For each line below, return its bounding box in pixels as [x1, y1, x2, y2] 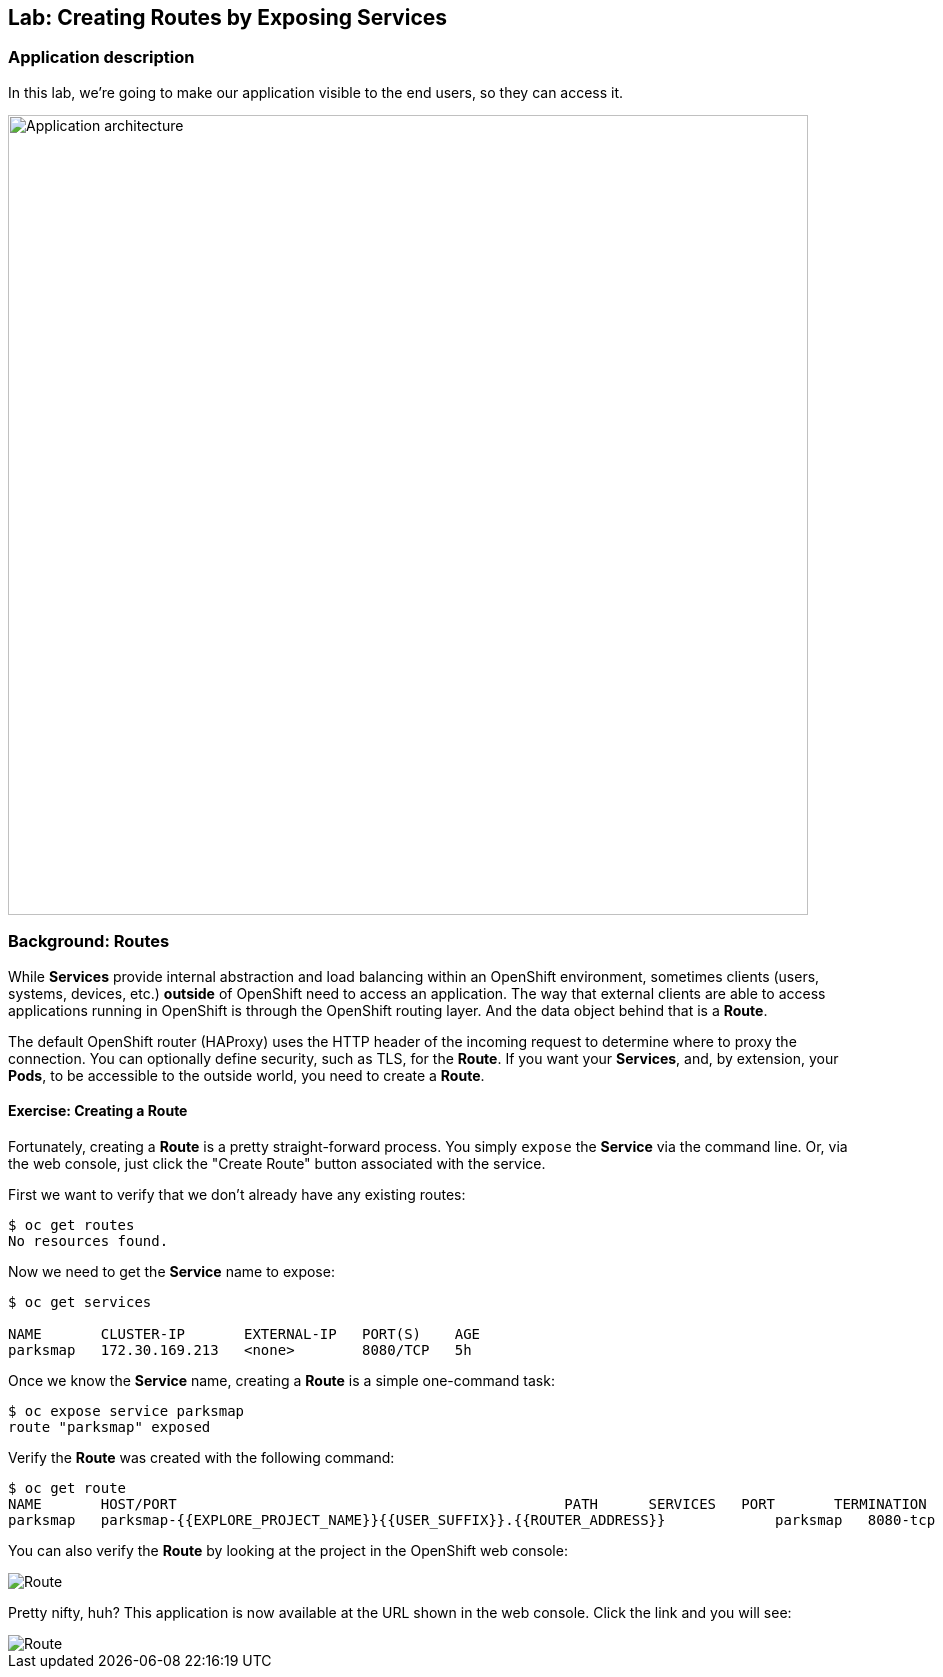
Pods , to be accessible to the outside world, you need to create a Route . [8, 1066, 485, 1084]
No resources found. [8, 1232, 169, 1249]
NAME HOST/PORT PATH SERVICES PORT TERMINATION [8, 1495, 927, 1512]
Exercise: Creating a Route [8, 1102, 188, 1120]
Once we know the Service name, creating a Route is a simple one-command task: [8, 1371, 555, 1389]
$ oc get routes [8, 1216, 135, 1233]
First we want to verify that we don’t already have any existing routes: [8, 1185, 466, 1203]
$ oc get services [8, 1293, 152, 1310]
